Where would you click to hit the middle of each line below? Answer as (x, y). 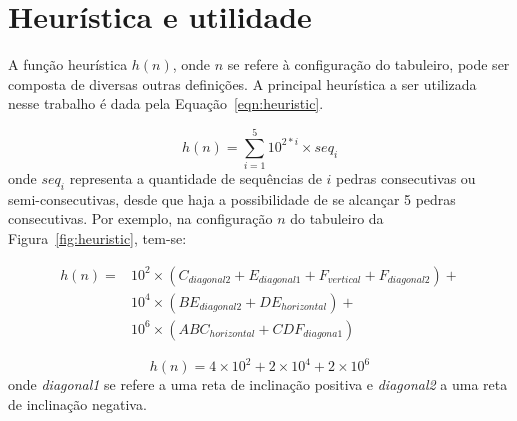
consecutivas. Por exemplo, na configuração (140, 218)
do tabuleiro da (337, 218)
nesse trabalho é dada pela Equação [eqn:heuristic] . (166, 103)
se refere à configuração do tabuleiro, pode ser (368, 64)
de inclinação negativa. (77, 403)
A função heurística (68, 64)
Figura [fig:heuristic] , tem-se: (97, 238)
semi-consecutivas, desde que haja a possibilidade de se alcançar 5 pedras (232, 198)
